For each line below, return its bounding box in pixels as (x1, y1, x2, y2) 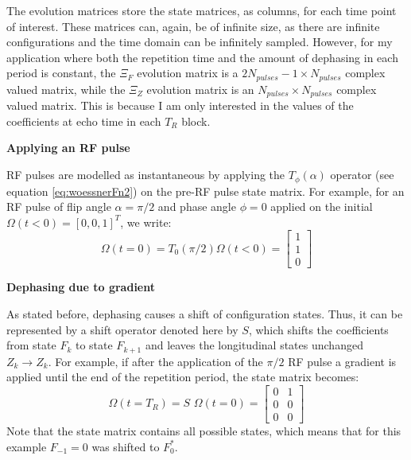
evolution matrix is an (146, 80, 254, 97)
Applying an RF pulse (6, 139, 130, 156)
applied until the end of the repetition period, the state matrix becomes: (6, 368, 359, 385)
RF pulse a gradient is (288, 353, 397, 369)
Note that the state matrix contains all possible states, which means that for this (6, 422, 401, 439)
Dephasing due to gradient (6, 279, 155, 295)
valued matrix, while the (6, 80, 126, 97)
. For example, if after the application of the (48, 353, 263, 369)
